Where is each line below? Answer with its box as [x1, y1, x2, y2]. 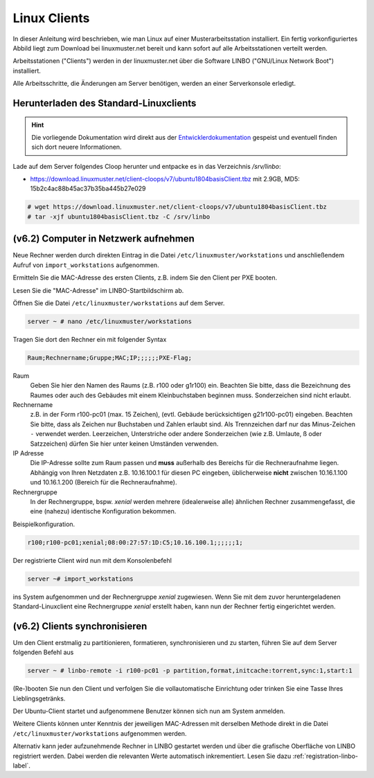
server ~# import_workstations [27, 575, 134, 583]
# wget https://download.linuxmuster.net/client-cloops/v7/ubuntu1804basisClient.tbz [27, 203, 327, 211]
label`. [12, 761, 30, 770]
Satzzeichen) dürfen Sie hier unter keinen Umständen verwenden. [30, 440, 219, 448]
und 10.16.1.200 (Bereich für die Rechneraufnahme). [30, 478, 177, 487]
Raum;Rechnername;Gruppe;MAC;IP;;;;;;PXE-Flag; [27, 354, 192, 361]
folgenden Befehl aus [12, 648, 74, 657]
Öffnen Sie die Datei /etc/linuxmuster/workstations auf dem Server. [12, 298, 225, 307]
